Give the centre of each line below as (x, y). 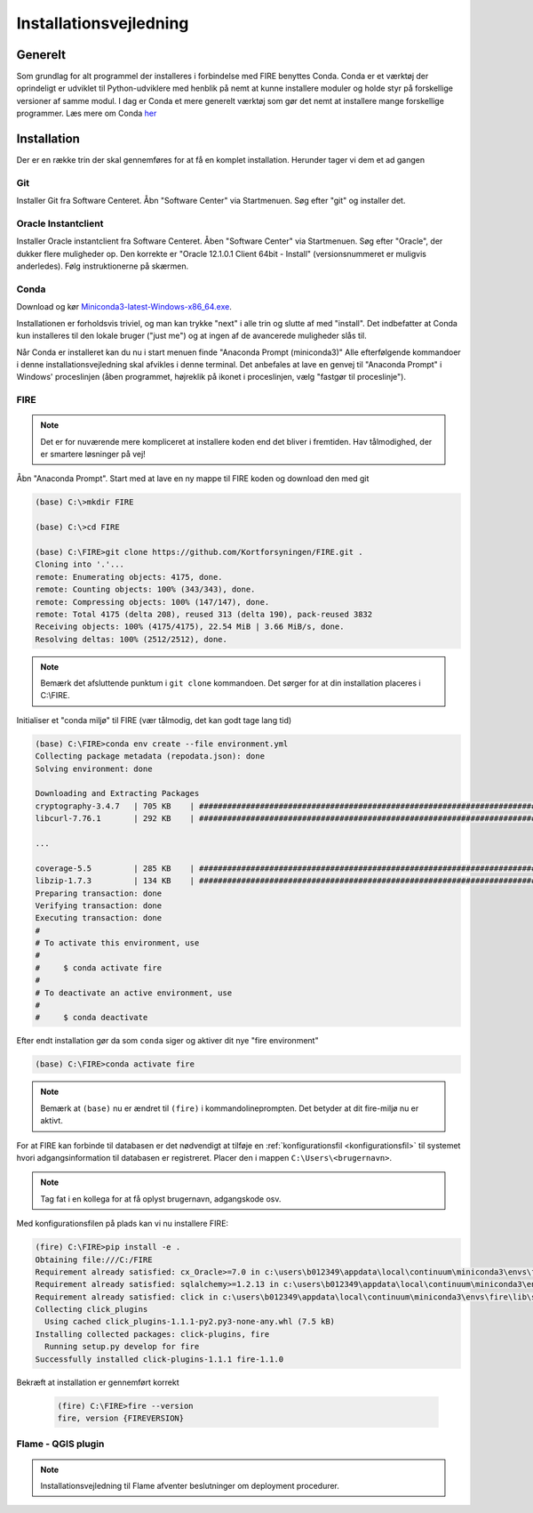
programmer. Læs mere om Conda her (87, 113)
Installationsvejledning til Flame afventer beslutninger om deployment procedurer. (190, 1485)
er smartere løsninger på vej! (93, 455)
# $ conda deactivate (91, 1018)
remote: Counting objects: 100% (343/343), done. (145, 590)
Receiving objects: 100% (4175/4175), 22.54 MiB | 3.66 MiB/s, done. (190, 627)
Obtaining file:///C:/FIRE (94, 1259)
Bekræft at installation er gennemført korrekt (98, 1382)
